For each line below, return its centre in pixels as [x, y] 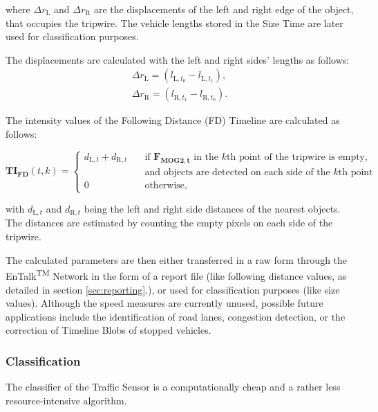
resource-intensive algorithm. [66, 400]
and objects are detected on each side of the [237, 172]
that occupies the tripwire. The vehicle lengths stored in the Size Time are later [174, 23]
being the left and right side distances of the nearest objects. [212, 209]
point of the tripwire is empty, [303, 157]
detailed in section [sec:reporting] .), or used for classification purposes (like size [173, 289]
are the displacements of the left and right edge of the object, [224, 9]
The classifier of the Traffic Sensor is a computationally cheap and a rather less [173, 387]
